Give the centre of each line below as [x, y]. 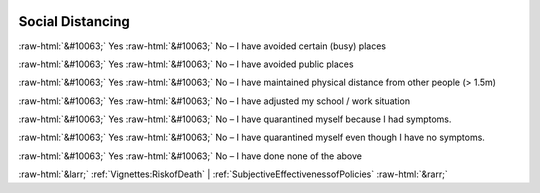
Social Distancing [74, 21]
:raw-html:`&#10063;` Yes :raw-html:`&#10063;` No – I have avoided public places [186, 64]
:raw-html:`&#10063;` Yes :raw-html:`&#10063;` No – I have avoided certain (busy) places [202, 46]
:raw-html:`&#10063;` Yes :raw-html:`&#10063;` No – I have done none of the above [190, 156]
